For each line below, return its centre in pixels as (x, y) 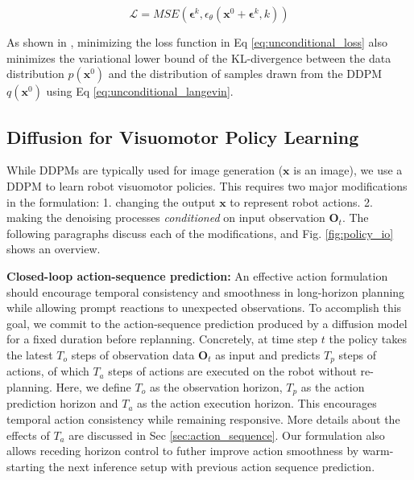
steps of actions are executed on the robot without (232, 371)
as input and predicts (268, 354)
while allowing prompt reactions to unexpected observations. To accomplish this (204, 308)
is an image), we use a (348, 170)
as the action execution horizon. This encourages (257, 403)
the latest (30, 354)
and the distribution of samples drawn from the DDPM (245, 74)
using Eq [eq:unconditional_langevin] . (140, 91)
